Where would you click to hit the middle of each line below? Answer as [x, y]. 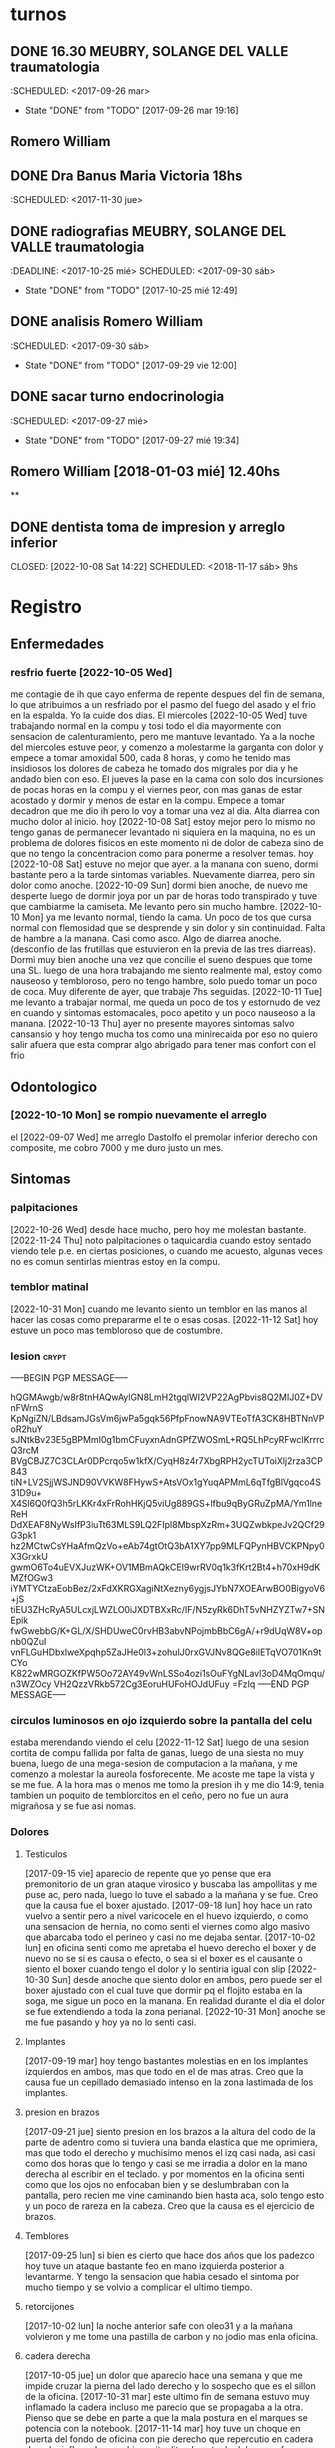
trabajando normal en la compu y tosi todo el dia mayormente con [146, 726]
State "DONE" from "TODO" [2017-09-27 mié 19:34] [132, 440]
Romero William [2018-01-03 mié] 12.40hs [145, 471]
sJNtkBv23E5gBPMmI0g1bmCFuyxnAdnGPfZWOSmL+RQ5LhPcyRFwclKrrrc [167, 1440]
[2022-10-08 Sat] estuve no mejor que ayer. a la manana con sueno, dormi [164, 864]
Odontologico [54, 1086]
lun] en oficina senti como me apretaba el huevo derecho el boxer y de [170, 1947]
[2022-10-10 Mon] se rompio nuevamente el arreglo [139, 1115]
